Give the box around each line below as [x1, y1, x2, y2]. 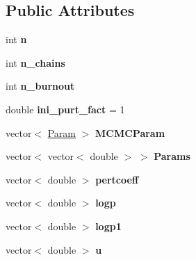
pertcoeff [95, 172, 139, 186]
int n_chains [6, 55, 65, 70]
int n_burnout [6, 79, 75, 93]
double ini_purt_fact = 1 [6, 101, 125, 116]
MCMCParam [95, 125, 165, 140]
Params [154, 149, 190, 163]
